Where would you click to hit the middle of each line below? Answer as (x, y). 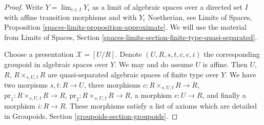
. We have (241, 74)
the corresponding (232, 54)
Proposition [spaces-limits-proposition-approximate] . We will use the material (125, 27)
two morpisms (26, 85)
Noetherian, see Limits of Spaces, (200, 17)
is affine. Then (225, 64)
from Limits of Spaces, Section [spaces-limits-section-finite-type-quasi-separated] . (131, 37)
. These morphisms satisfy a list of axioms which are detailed (161, 106)
